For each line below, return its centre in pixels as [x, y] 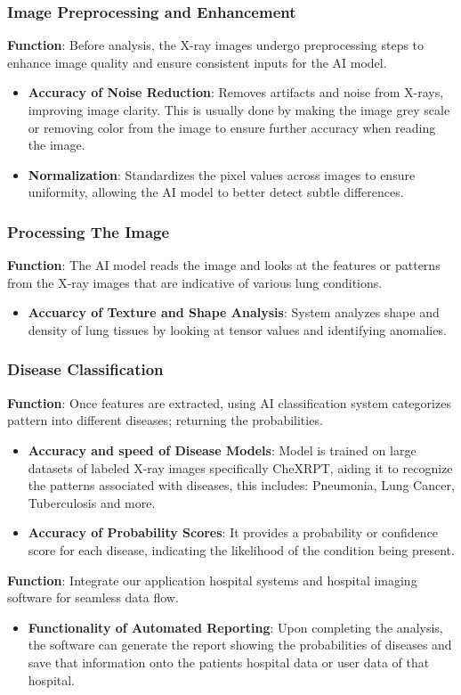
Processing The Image [89, 231]
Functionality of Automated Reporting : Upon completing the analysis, [235, 627]
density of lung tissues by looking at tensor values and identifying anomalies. [237, 329]
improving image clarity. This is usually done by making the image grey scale [239, 110]
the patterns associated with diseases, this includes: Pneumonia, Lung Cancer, [241, 485]
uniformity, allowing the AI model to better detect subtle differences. [216, 192]
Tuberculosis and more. [92, 502]
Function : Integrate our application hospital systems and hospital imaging [212, 580]
